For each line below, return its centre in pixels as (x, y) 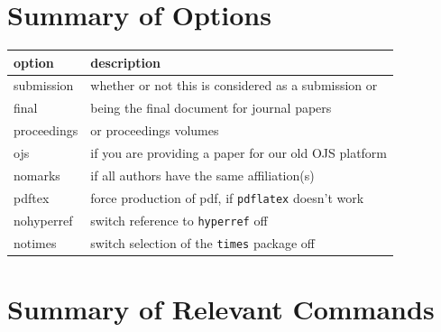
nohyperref (43, 220)
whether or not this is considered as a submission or (234, 85)
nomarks (37, 175)
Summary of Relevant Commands (221, 308)
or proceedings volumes (155, 130)
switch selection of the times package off (202, 242)
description (125, 62)
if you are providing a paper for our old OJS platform (239, 152)
